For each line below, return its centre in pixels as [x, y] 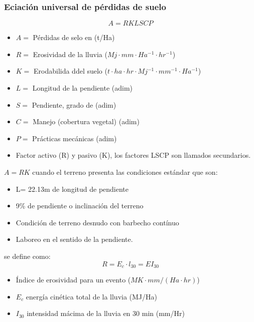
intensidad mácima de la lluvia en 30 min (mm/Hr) [106, 313]
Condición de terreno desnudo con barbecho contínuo [97, 222]
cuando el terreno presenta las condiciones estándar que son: [125, 172]
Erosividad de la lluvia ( [70, 54]
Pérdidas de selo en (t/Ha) [74, 37]
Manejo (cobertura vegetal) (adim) [86, 121]
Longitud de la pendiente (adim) [82, 88]
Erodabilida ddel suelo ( [71, 71]
